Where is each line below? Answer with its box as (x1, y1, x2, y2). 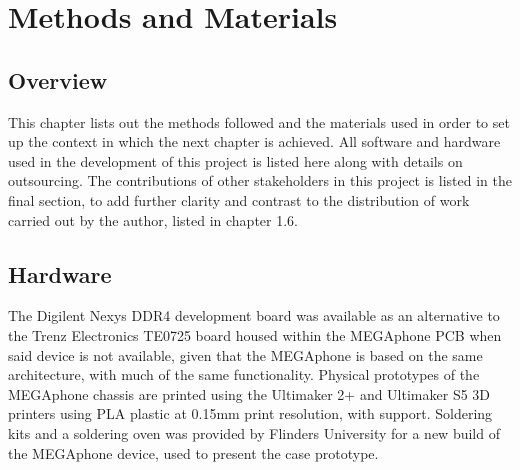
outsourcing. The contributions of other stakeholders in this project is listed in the (8, 170, 512, 191)
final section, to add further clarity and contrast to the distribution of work (8, 189, 470, 210)
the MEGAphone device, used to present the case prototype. (8, 442, 379, 463)
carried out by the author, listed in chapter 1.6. (8, 209, 298, 230)
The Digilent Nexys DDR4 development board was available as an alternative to (8, 305, 500, 326)
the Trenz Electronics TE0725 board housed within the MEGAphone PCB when (8, 324, 502, 345)
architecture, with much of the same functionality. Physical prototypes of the (8, 364, 480, 385)
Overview (8, 64, 108, 95)
